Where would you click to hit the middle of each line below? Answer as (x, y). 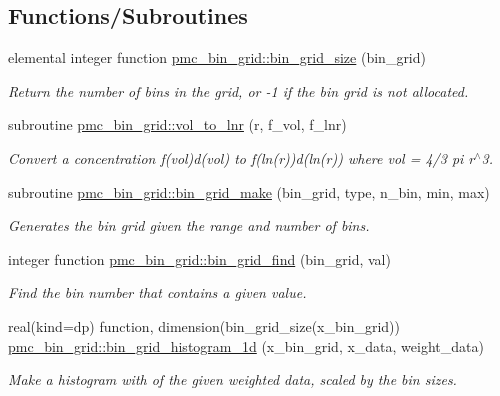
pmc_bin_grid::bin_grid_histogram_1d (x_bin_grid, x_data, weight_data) (246, 345)
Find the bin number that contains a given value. (157, 292)
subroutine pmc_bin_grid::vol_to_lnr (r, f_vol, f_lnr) (177, 124)
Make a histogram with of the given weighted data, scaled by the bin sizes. (232, 379)
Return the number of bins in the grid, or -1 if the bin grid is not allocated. (238, 90)
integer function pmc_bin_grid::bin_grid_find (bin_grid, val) (199, 258)
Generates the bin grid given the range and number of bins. (189, 225)
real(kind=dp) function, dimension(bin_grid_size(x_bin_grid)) (204, 325)
